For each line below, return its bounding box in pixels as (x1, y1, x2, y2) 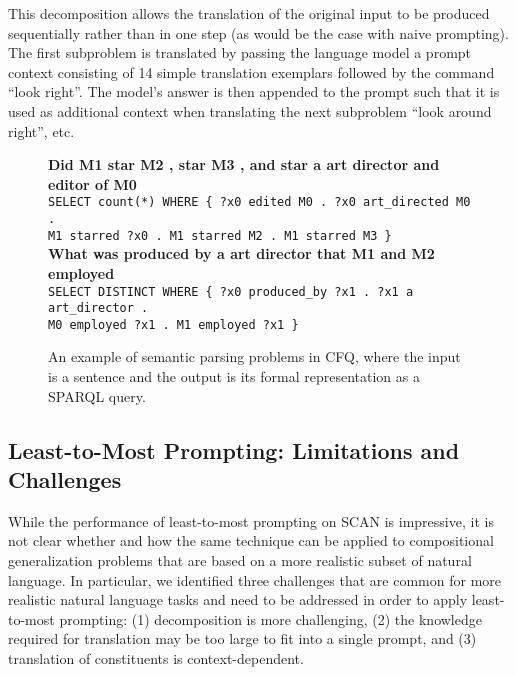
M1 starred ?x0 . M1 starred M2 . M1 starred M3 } (48, 228, 392, 243)
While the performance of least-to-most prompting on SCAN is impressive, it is (8, 510, 494, 531)
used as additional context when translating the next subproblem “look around (8, 100, 492, 121)
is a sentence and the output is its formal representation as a (48, 366, 420, 387)
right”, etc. (8, 120, 75, 141)
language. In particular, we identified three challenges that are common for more (8, 569, 502, 590)
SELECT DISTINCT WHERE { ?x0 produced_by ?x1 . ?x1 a (48, 284, 414, 299)
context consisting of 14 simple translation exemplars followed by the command (8, 61, 495, 82)
